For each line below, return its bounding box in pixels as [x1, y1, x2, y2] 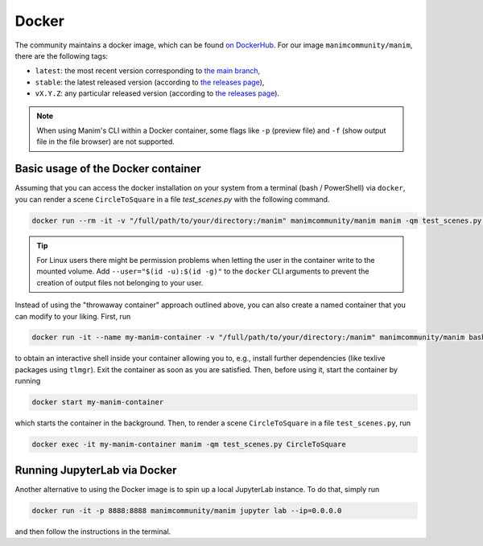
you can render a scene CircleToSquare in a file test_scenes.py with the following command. [14, 194, 330, 204]
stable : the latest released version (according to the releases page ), [35, 77, 265, 87]
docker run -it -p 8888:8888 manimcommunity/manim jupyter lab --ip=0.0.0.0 [31, 506, 342, 515]
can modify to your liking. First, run [14, 311, 131, 321]
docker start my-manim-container [31, 398, 164, 407]
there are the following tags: [14, 51, 109, 60]
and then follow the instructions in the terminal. [14, 527, 171, 536]
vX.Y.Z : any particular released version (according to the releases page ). [35, 88, 280, 98]
